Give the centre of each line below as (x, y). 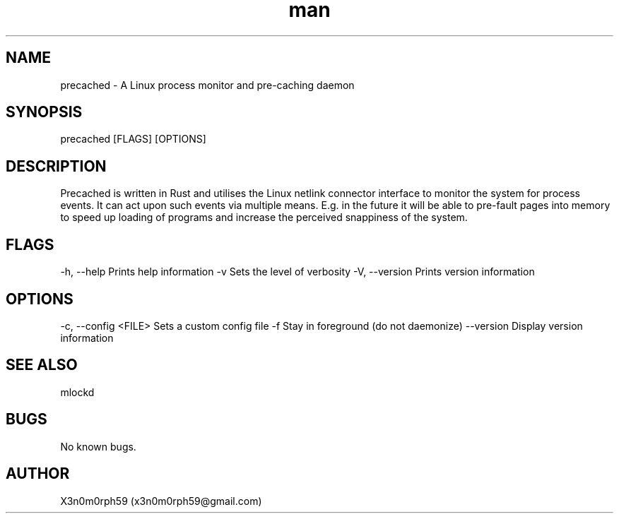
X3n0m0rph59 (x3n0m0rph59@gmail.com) (161, 501)
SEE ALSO (42, 365)
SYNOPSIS (44, 112)
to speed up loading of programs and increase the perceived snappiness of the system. (264, 217)
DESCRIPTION (56, 166)
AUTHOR (38, 474)
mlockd (77, 392)
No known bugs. (98, 446)
